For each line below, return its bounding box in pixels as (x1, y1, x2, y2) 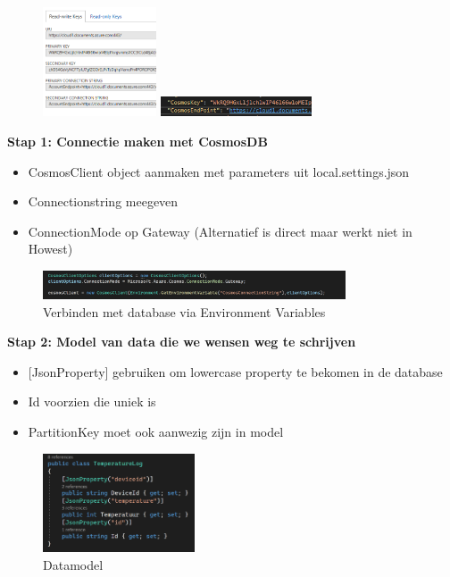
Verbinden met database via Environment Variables (43, 302, 326, 321)
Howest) (28, 239, 73, 258)
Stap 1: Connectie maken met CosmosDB (7, 131, 268, 150)
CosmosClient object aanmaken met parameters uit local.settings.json (28, 162, 410, 180)
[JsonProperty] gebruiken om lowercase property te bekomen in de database (28, 362, 443, 380)
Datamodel (43, 555, 104, 573)
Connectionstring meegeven (28, 192, 179, 211)
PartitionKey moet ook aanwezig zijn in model (28, 422, 284, 441)
